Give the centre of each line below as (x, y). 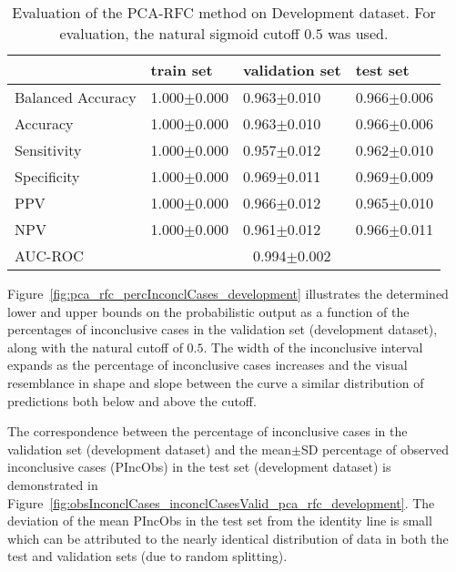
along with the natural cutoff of (95, 347)
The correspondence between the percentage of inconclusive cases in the (208, 431)
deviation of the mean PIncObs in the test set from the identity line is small (220, 521)
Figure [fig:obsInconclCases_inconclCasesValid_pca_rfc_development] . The (221, 502)
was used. (358, 33)
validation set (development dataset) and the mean (150, 449)
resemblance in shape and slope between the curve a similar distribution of (216, 382)
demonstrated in (53, 484)
